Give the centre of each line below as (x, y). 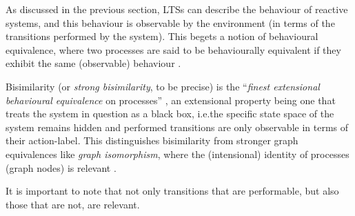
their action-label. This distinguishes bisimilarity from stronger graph (152, 140)
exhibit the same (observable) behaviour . (93, 63)
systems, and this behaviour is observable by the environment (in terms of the (170, 22)
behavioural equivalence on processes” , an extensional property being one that (171, 100)
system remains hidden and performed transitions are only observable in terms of (177, 127)
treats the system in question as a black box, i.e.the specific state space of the (170, 114)
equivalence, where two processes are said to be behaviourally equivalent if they (173, 49)
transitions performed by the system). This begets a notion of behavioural (162, 36)
